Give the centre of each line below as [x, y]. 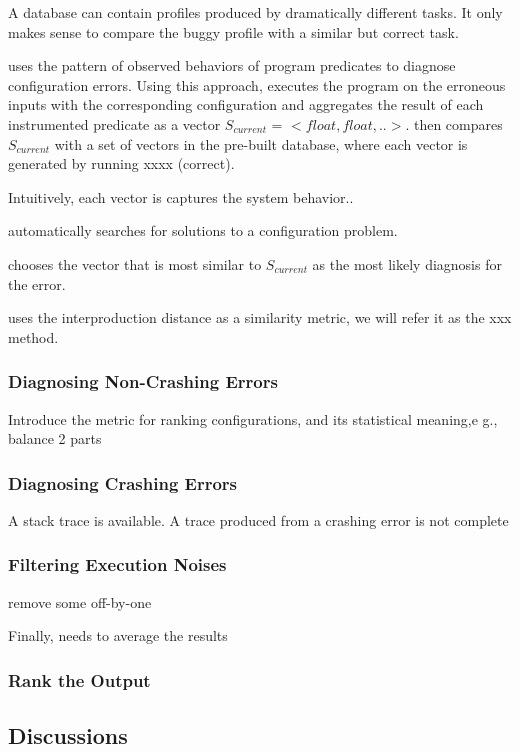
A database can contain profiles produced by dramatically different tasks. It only [255, 12]
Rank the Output [79, 679]
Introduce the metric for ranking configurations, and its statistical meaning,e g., [253, 418]
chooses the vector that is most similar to [135, 263]
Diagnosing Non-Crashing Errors [143, 381]
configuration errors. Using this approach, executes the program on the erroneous [257, 84]
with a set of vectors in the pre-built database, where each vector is [261, 143]
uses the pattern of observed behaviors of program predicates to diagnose [232, 65]
